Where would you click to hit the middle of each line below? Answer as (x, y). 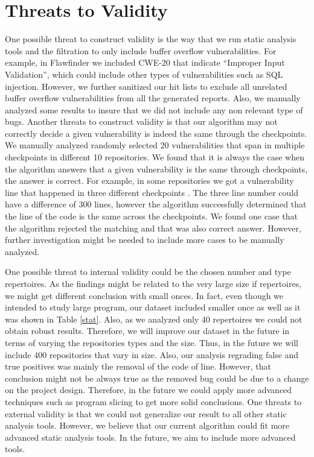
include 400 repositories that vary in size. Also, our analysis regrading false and (152, 354)
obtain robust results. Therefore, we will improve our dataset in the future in (147, 331)
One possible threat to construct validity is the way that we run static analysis (151, 39)
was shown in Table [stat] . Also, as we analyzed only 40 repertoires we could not (154, 319)
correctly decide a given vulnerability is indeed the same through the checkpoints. (156, 133)
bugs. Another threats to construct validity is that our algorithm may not (141, 121)
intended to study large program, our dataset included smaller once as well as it (153, 307)
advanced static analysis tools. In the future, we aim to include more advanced (150, 437)
